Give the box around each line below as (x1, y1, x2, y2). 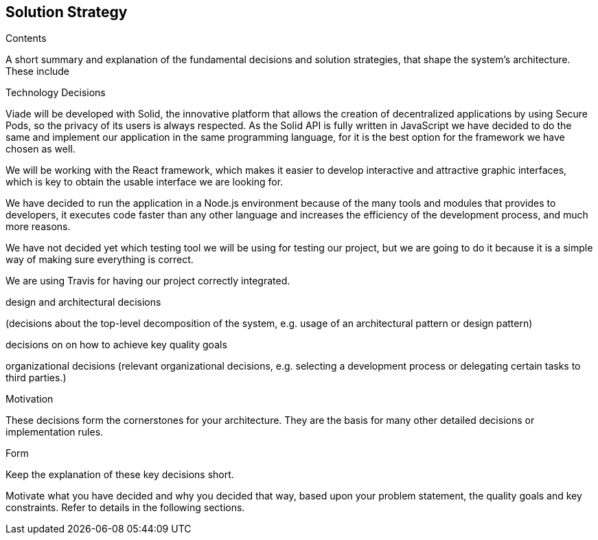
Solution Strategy (5, 3, 128, 21)
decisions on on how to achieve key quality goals (5, 339, 227, 351)
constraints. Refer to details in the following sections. (5, 502, 245, 514)
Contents (5, 32, 47, 45)
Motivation (5, 393, 54, 405)
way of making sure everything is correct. (5, 254, 194, 266)
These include (5, 65, 70, 78)
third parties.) (5, 372, 67, 384)
